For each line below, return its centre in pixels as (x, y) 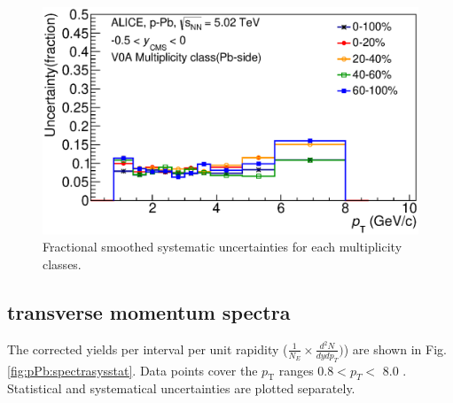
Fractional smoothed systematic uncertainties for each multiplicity (223, 247)
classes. (62, 263)
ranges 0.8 (306, 370)
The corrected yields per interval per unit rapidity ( (148, 349)
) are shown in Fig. (395, 349)
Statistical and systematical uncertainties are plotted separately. (181, 388)
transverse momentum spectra (149, 311)
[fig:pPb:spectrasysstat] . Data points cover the (133, 370)
